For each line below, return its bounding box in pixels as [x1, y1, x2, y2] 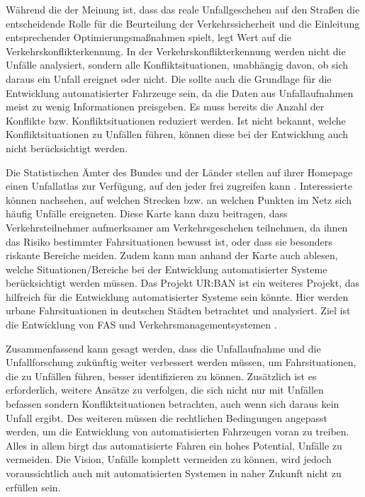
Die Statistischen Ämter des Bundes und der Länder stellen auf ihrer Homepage [6, 164, 353, 179]
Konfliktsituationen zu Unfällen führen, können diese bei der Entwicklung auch [6, 127, 349, 142]
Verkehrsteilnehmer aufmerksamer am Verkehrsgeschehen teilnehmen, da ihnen [6, 219, 348, 234]
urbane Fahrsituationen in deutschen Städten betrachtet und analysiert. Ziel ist [6, 303, 351, 318]
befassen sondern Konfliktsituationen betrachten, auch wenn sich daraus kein [6, 396, 339, 411]
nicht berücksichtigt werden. [6, 140, 128, 155]
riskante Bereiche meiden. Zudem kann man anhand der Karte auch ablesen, [6, 248, 338, 263]
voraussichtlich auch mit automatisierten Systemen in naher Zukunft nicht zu [6, 466, 342, 480]
